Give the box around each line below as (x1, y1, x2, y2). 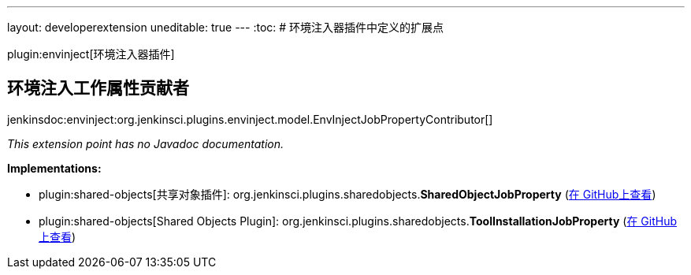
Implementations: (7, 161, 102, 175)
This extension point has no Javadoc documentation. (7, 136, 284, 151)
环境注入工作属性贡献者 (7, 78, 189, 98)
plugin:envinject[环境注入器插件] (7, 47, 175, 61)
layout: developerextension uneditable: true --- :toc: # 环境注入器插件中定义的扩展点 (7, 20, 444, 34)
